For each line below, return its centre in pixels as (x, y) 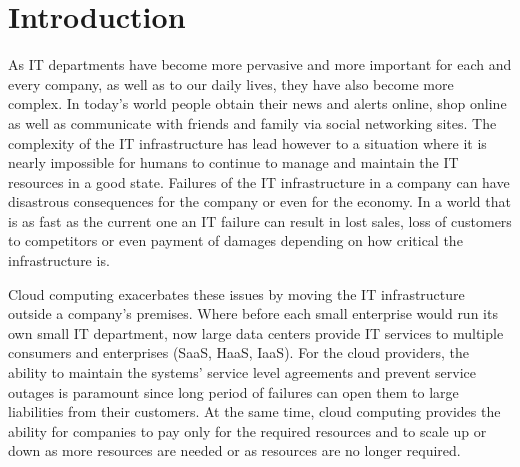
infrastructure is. (59, 260)
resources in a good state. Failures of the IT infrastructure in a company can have (259, 181)
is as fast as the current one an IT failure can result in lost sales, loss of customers (260, 220)
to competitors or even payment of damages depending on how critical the (235, 240)
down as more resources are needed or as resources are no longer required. (234, 450)
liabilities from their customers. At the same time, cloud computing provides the (254, 411)
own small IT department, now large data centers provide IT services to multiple (256, 332)
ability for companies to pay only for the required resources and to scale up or (247, 430)
